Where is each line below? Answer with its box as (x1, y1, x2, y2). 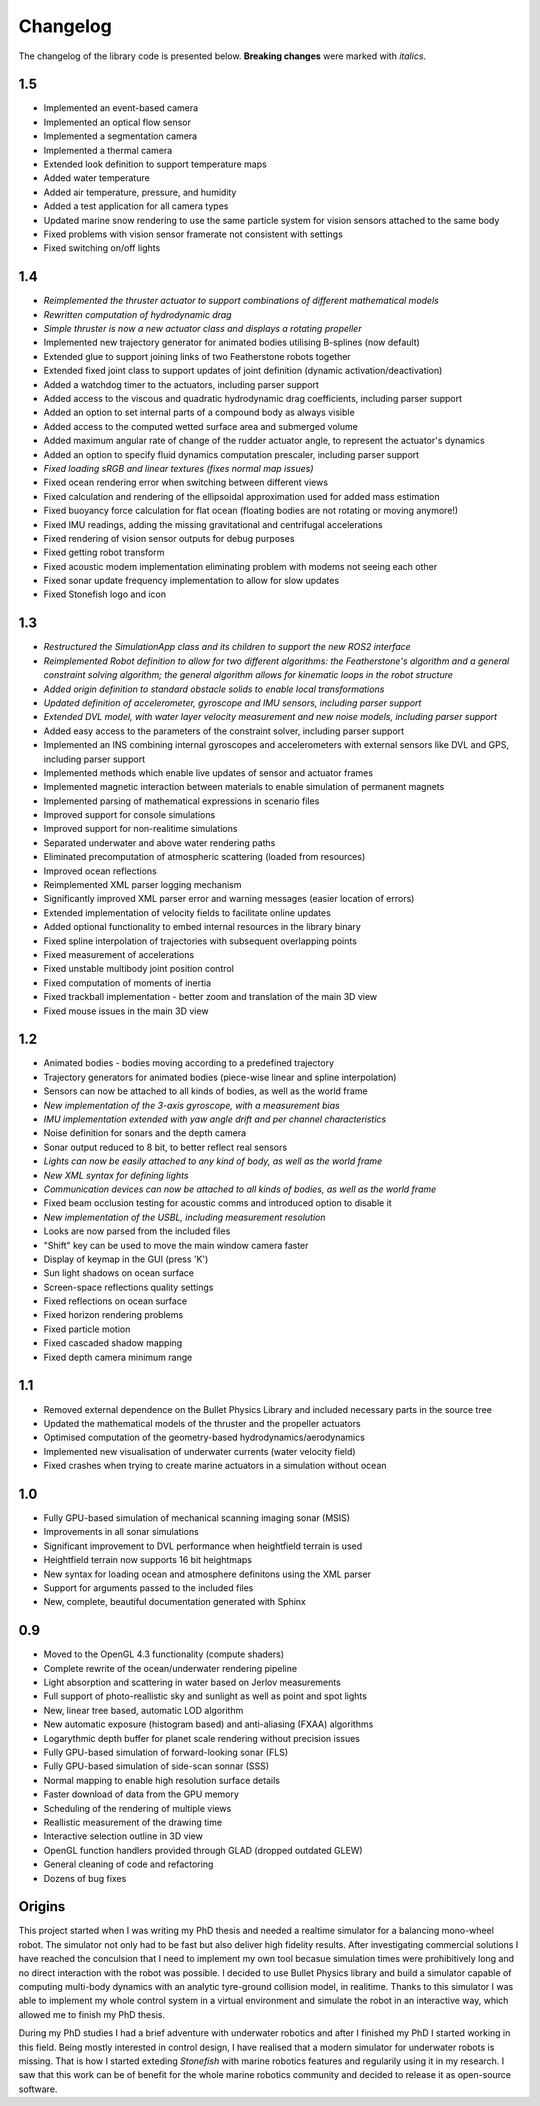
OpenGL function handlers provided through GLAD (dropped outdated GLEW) (43, 1844, 364, 1856)
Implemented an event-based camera (43, 102, 199, 114)
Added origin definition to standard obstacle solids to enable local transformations (43, 683, 385, 695)
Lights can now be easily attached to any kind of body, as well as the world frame (43, 1155, 383, 1167)
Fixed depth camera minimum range (43, 1351, 193, 1363)
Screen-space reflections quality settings (43, 1281, 214, 1293)
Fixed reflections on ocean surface (43, 1295, 188, 1307)
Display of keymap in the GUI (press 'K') (43, 1253, 209, 1265)
